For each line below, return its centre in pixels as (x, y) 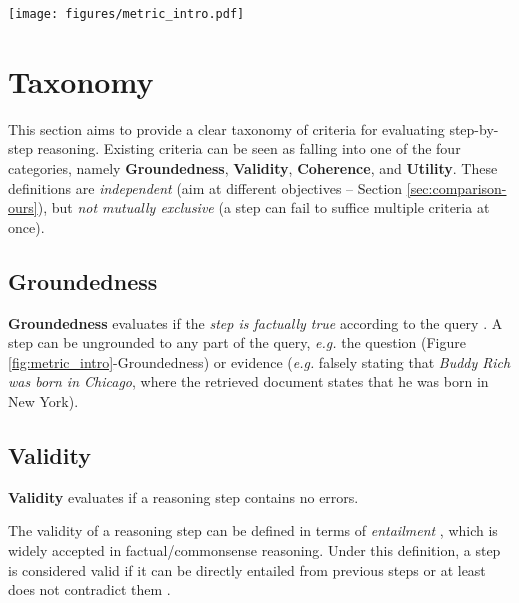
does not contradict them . (89, 589)
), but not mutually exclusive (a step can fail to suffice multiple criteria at (263, 207)
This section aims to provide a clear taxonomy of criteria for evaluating (226, 128)
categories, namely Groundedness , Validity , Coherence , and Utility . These (253, 167)
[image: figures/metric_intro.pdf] (126, 14)
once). (26, 226)
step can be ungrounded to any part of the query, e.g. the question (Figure (237, 342)
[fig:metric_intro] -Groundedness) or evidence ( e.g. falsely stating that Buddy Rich (259, 361)
